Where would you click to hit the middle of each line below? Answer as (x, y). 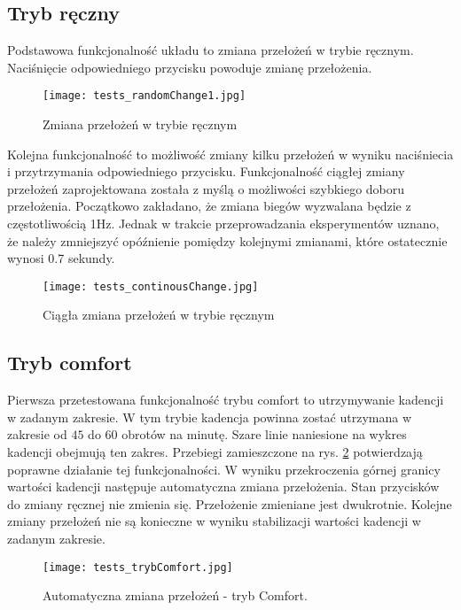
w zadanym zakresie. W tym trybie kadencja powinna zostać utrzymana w (210, 417)
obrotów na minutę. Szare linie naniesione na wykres (264, 434)
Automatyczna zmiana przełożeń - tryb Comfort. (175, 595)
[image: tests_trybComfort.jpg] (138, 567)
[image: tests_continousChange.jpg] (151, 286)
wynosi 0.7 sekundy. (61, 258)
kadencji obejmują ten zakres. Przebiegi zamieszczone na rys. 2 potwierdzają (215, 452)
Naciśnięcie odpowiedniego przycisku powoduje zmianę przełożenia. (190, 67)
